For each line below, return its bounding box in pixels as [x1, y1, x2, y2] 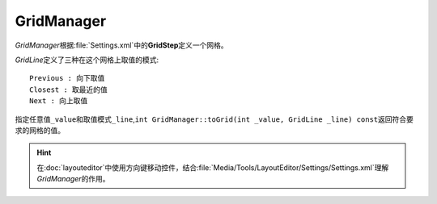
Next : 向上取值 [29, 97, 88, 106]
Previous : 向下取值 [29, 73, 105, 83]
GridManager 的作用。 [36, 174, 110, 184]
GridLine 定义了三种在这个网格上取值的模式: [15, 55, 159, 65]
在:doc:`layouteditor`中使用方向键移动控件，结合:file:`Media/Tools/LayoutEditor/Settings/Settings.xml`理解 [36, 162, 389, 173]
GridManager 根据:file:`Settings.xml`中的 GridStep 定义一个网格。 [15, 40, 228, 50]
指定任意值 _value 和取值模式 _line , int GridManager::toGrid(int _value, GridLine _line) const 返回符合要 [15, 114, 414, 124]
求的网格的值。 [15, 125, 65, 135]
